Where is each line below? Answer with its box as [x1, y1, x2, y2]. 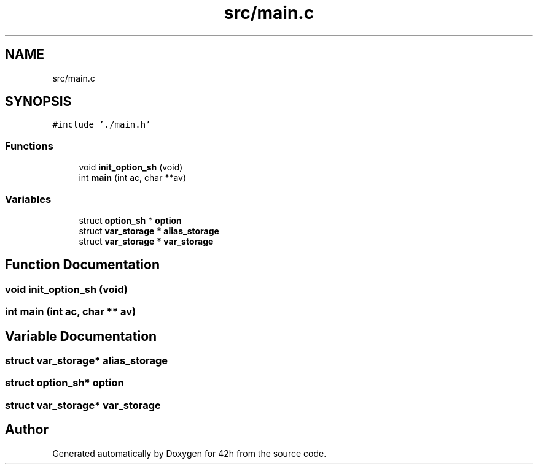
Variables [5, 193, 52, 205]
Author [5, 422, 49, 438]
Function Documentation [5, 257, 160, 273]
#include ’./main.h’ [52, 120, 151, 130]
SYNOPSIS [5, 94, 72, 110]
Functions [5, 139, 53, 152]
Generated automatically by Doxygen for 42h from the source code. [52, 448, 327, 459]
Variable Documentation [5, 328, 157, 344]
